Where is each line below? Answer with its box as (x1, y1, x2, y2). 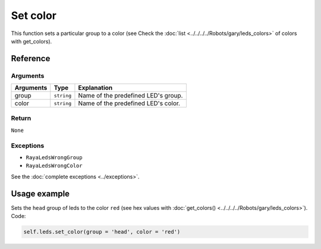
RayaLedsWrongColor (26, 162, 83, 169)
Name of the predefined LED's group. (78, 92, 183, 100)
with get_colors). (11, 37, 52, 45)
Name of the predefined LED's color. (78, 99, 181, 108)
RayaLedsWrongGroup (26, 154, 83, 160)
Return (11, 114, 32, 122)
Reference (11, 53, 51, 64)
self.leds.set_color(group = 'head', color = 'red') (23, 229, 181, 235)
